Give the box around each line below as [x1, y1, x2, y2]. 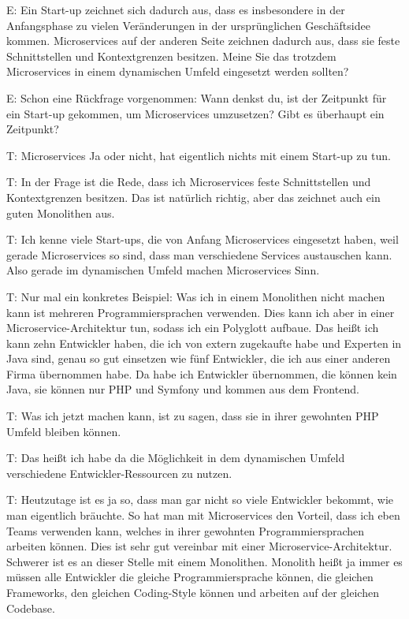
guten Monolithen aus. [6, 204, 115, 221]
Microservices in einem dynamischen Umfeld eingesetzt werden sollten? [6, 63, 349, 80]
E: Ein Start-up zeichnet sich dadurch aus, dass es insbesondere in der [6, 2, 345, 17]
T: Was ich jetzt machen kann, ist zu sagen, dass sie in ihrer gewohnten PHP [6, 408, 379, 424]
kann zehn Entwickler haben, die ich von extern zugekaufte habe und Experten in [6, 334, 402, 351]
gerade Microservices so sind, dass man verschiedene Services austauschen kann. [6, 246, 392, 263]
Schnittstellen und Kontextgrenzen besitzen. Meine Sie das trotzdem [6, 47, 336, 64]
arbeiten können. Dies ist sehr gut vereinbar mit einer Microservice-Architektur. [6, 538, 392, 554]
